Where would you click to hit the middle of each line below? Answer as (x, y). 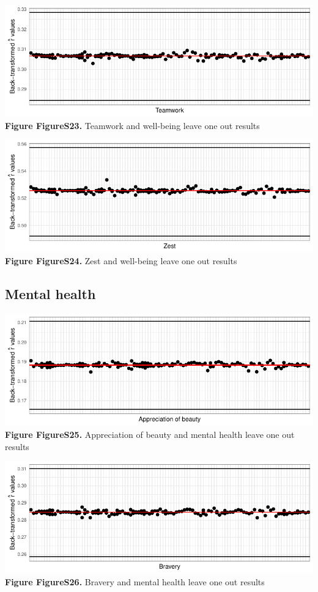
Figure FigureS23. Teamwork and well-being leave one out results (132, 125)
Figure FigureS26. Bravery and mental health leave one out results (135, 582)
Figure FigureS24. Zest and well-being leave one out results (121, 261)
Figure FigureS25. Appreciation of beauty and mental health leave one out (150, 434)
